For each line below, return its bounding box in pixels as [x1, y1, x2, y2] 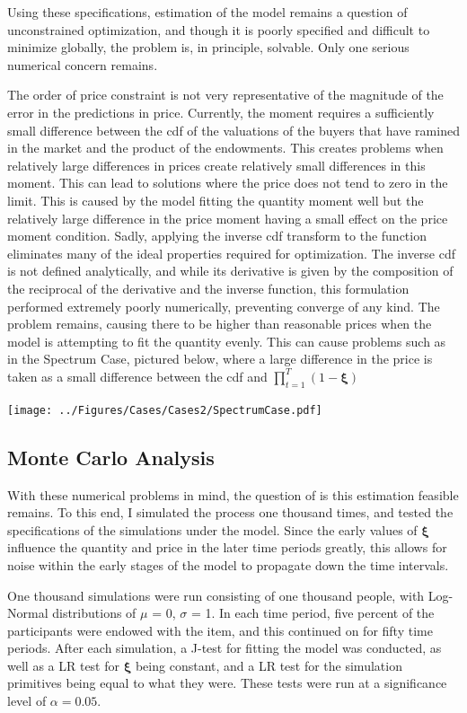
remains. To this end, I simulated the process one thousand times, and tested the [7, 503, 454, 522]
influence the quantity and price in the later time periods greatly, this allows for [7, 538, 447, 557]
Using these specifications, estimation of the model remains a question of [7, 3, 408, 21]
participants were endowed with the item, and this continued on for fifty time [7, 621, 433, 639]
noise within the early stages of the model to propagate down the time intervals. [7, 555, 449, 574]
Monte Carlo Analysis [7, 443, 215, 471]
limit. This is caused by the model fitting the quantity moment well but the [7, 190, 424, 209]
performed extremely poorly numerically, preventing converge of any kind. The [7, 296, 440, 315]
